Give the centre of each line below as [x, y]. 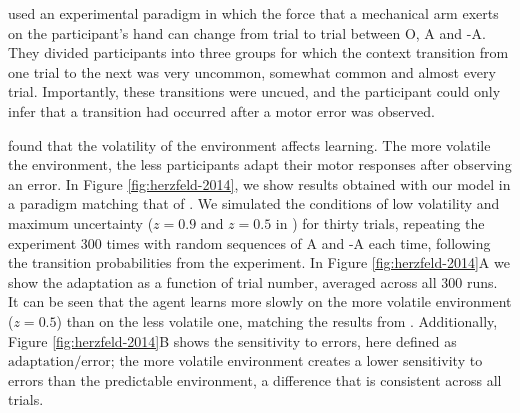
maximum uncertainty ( [81, 222]
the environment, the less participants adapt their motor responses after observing [260, 164]
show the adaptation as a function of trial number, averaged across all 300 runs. [253, 281]
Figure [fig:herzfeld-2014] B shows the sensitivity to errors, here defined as [232, 340]
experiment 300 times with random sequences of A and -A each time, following [249, 242]
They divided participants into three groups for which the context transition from [258, 52]
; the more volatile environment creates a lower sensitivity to [296, 360]
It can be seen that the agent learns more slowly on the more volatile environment [260, 301]
